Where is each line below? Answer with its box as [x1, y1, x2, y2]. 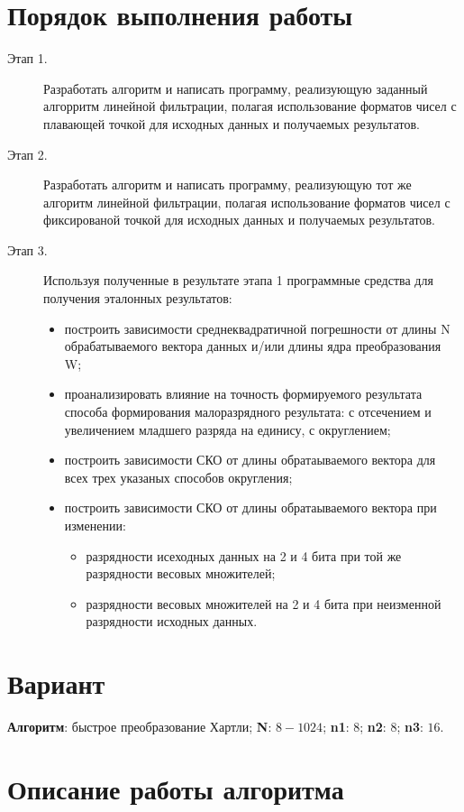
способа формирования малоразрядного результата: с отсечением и [64, 402, 432, 421]
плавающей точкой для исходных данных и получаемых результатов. [43, 114, 420, 133]
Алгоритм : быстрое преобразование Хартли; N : [7, 717, 272, 736]
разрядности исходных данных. [86, 612, 258, 631]
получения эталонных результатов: [43, 289, 232, 308]
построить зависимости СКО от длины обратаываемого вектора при [64, 498, 437, 517]
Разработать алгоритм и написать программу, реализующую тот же [43, 175, 412, 194]
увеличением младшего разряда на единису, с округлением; [64, 420, 391, 438]
